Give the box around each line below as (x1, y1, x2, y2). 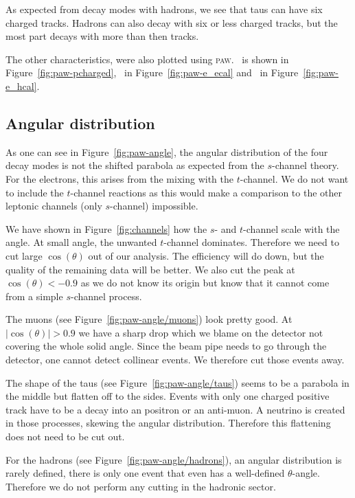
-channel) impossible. (110, 199, 198, 213)
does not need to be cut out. (5, 429, 125, 444)
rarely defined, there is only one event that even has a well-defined (5, 466, 285, 480)
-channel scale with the (243, 221, 340, 236)
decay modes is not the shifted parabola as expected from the (5, 158, 264, 172)
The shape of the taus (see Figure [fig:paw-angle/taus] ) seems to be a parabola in (5, 375, 350, 389)
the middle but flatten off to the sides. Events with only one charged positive (5, 389, 330, 403)
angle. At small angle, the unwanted (5, 235, 157, 249)
